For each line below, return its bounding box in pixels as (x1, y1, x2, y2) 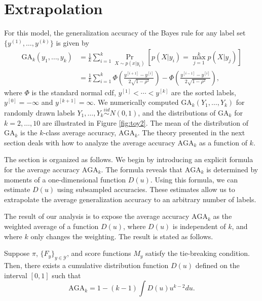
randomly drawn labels (4, 107, 75, 118)
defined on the (195, 259, 240, 270)
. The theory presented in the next (137, 127, 245, 138)
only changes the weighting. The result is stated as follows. (30, 231, 213, 241)
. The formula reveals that (101, 164, 182, 174)
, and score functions (66, 248, 131, 258)
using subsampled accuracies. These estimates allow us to (57, 184, 235, 195)
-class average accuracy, (43, 127, 117, 138)
